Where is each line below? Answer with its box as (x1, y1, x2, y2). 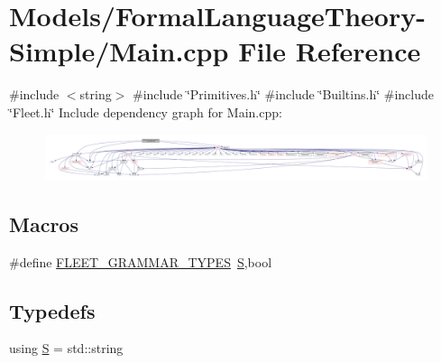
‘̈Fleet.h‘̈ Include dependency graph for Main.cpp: (9, 102, 282, 121)
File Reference (238, 33, 421, 70)
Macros (9, 209, 78, 237)
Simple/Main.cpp (9, 33, 229, 70)
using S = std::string (9, 339, 124, 358)
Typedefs (9, 296, 96, 324)
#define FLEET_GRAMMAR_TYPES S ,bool (9, 252, 272, 271)
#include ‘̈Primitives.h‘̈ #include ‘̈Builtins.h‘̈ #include (133, 85, 434, 104)
